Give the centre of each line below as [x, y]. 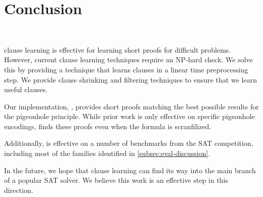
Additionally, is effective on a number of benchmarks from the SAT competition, [129, 143]
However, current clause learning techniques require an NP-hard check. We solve [128, 60]
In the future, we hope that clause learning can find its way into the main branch [130, 170]
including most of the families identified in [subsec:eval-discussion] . [107, 153]
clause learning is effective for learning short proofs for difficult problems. [118, 49]
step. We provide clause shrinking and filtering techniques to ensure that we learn [130, 79]
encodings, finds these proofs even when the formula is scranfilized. [108, 126]
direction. [19, 190]
